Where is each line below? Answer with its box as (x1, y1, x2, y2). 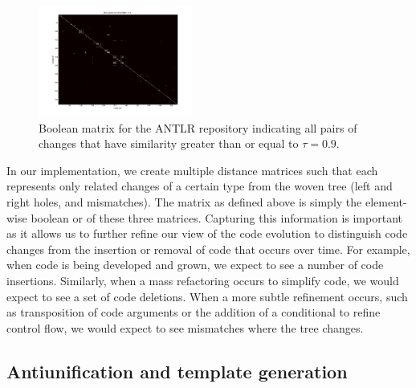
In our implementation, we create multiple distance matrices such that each (6, 161, 378, 178)
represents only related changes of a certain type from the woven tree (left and (6, 178, 393, 194)
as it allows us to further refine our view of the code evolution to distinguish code (6, 225, 408, 242)
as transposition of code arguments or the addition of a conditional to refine (6, 304, 381, 321)
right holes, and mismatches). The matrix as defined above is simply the (6, 194, 362, 210)
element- (365, 194, 407, 210)
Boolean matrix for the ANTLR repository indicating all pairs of (39, 119, 357, 136)
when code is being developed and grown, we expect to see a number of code (6, 256, 384, 273)
